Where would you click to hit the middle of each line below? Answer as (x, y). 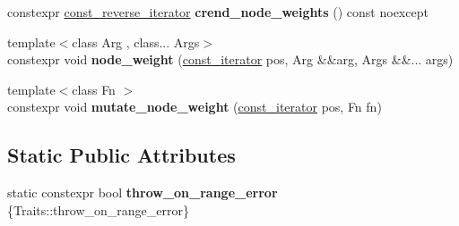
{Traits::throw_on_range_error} (98, 209)
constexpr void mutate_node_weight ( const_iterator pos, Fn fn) (195, 107)
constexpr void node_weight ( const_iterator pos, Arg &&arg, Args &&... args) (230, 59)
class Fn (94, 89)
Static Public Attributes (121, 155)
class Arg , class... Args (136, 42)
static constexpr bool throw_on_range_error (143, 193)
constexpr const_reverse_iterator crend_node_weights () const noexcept (218, 12)
